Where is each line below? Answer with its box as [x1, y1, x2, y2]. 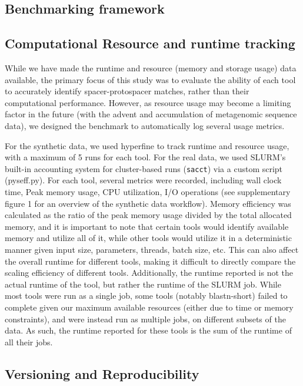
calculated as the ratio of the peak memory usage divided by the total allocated [5, 209, 292, 221]
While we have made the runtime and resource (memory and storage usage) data [5, 61, 297, 74]
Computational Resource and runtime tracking [5, 34, 295, 52]
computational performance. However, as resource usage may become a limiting [5, 96, 291, 108]
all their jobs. [5, 335, 53, 348]
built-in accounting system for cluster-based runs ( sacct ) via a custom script [5, 162, 283, 174]
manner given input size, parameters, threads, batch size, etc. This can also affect [5, 243, 299, 255]
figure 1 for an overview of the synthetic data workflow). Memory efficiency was [5, 197, 291, 209]
